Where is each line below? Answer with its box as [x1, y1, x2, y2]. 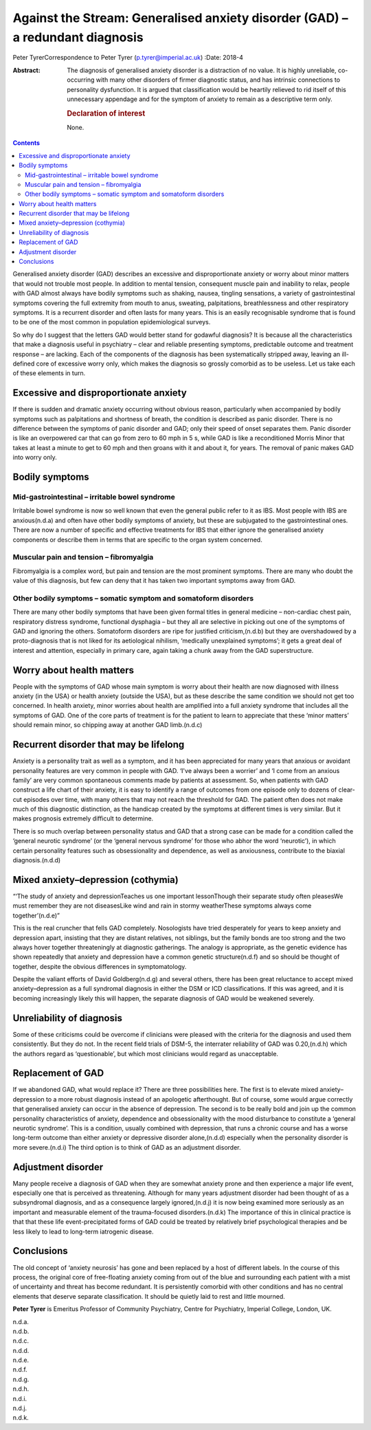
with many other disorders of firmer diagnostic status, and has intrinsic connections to [95, 76, 340, 84]
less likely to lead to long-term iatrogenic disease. [12, 1227, 154, 1236]
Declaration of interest [67, 109, 146, 118]
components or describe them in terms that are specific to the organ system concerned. [12, 535, 262, 544]
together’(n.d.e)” [12, 911, 60, 919]
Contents [12, 139, 41, 147]
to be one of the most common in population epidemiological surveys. [12, 318, 211, 326]
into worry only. [12, 454, 58, 462]
